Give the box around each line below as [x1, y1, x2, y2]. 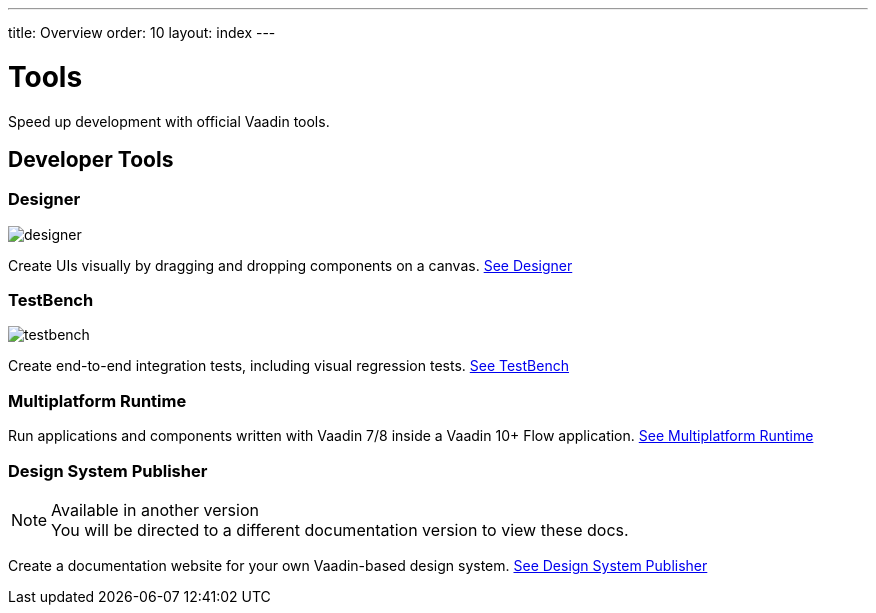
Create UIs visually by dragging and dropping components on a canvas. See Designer [8, 256, 573, 274]
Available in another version [51, 499, 259, 520]
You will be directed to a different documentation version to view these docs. [51, 519, 629, 540]
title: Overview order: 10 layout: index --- [8, 24, 276, 41]
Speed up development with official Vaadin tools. [8, 112, 330, 130]
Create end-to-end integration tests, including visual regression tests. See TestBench [8, 357, 569, 375]
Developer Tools [8, 146, 174, 172]
